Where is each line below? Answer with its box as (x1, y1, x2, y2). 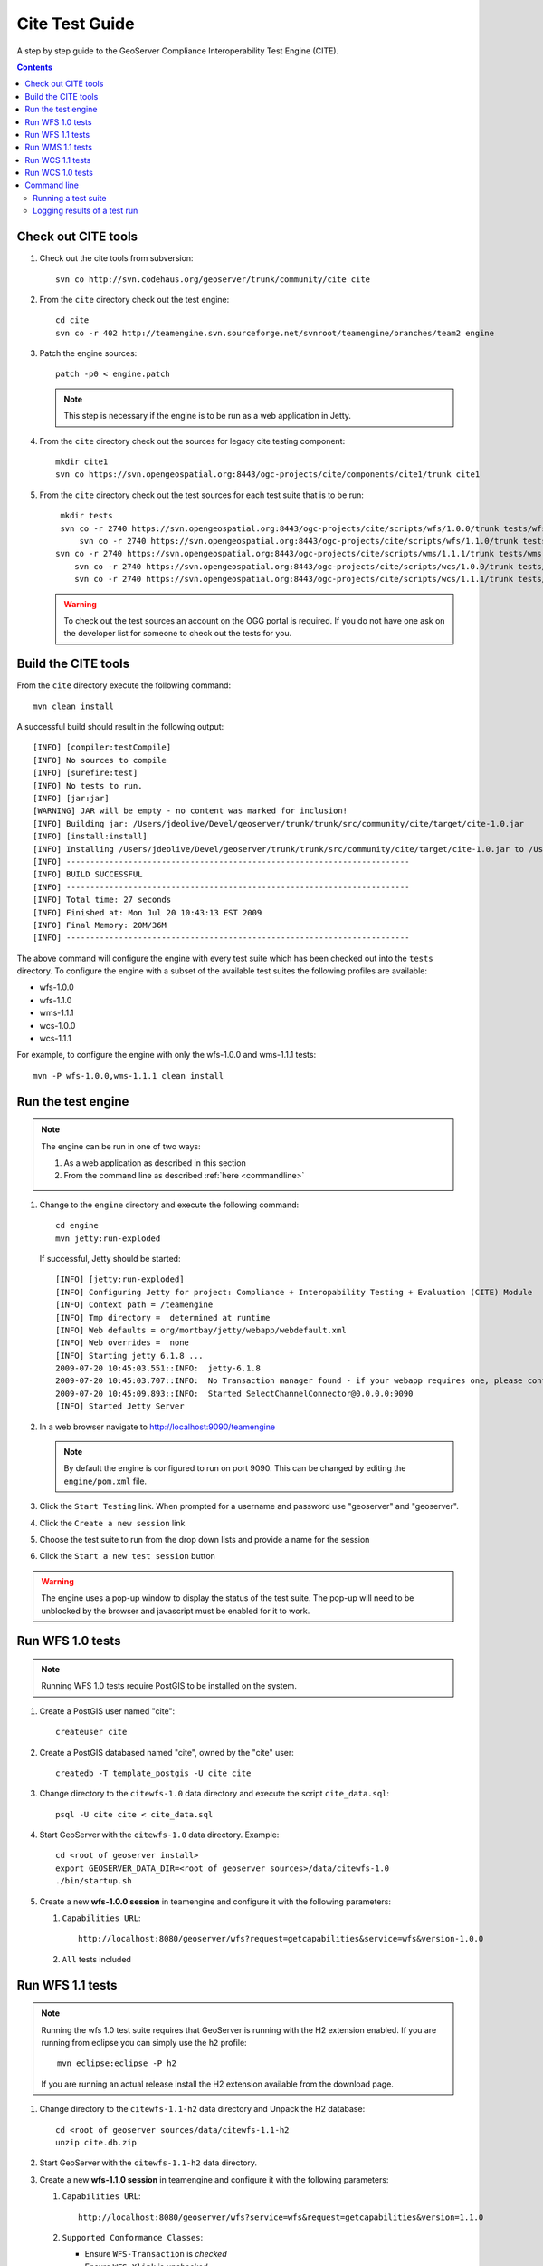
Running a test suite (33, 192, 107, 203)
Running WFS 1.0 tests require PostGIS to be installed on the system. (41, 1680, 298, 1691)
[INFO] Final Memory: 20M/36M (33, 920, 167, 930)
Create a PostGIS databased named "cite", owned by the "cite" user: (39, 1747, 294, 1758)
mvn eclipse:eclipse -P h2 (57, 2058, 176, 2068)
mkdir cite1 (55, 457, 109, 467)
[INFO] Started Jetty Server (55, 1401, 185, 1411)
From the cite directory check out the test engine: (39, 294, 230, 305)
